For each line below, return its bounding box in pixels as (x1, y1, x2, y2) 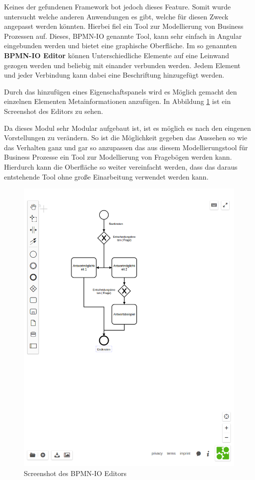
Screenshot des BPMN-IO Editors (24, 468, 127, 478)
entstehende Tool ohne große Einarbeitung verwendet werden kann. (4, 171, 209, 182)
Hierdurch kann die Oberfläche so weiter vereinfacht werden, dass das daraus (4, 161, 238, 172)
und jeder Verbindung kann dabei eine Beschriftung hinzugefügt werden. (4, 70, 224, 80)
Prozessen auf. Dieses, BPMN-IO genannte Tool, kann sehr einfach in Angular (4, 30, 242, 41)
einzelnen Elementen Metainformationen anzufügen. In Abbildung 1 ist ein (4, 96, 231, 106)
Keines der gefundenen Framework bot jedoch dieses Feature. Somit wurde (4, 1, 231, 11)
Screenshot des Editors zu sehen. (4, 105, 103, 116)
